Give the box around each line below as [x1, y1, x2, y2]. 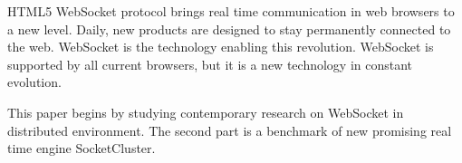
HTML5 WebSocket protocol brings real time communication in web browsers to [7, 2, 455, 20]
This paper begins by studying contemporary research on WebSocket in [7, 102, 404, 121]
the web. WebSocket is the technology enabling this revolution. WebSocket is [7, 37, 434, 56]
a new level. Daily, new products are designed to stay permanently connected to [7, 19, 451, 38]
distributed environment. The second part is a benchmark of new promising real [7, 120, 452, 139]
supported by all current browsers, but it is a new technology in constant [7, 54, 413, 73]
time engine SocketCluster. [7, 139, 156, 158]
